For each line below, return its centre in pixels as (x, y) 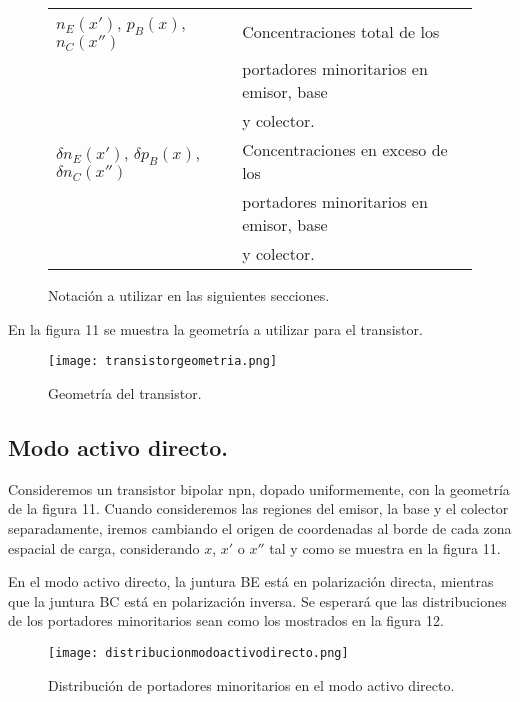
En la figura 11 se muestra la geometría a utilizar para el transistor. (215, 328)
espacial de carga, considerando (104, 547)
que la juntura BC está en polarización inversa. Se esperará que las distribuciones (257, 600)
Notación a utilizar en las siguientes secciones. (189, 295)
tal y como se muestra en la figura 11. (385, 547)
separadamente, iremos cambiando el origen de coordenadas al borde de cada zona (260, 528)
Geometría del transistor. (125, 393)
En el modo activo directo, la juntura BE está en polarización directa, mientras (251, 581)
